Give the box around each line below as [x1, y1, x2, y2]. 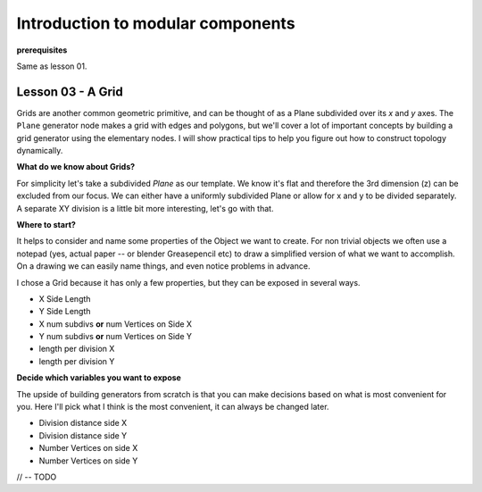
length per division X [38, 344, 115, 354]
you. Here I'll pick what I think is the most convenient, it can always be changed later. [16, 402, 329, 413]
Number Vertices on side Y [38, 455, 138, 466]
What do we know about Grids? [16, 162, 136, 172]
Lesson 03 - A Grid [16, 84, 124, 99]
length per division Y [38, 355, 115, 366]
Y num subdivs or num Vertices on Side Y [38, 331, 192, 342]
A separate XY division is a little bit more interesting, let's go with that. [16, 203, 274, 213]
